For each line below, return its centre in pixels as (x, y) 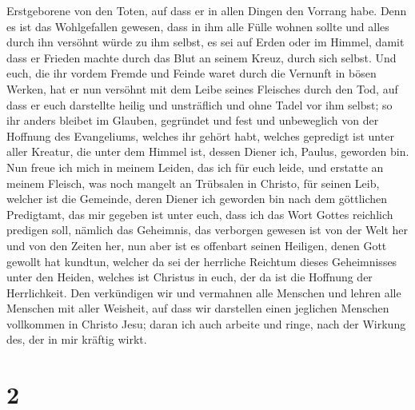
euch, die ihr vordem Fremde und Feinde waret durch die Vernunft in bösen (192, 73)
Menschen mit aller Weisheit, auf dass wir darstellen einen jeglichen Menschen (198, 308)
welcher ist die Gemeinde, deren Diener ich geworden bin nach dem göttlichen (197, 199)
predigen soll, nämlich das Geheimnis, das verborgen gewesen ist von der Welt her (207, 230)
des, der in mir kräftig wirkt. (77, 339)
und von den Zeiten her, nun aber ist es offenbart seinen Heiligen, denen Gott (197, 245)
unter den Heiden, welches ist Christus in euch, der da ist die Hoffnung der (190, 277)
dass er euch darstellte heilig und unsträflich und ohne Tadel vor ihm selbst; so (200, 104)
